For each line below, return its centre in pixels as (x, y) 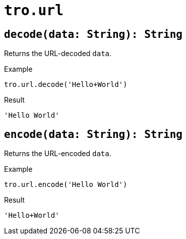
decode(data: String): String (94, 34)
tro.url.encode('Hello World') (66, 185)
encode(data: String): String (94, 134)
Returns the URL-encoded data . (58, 154)
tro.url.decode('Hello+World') (66, 85)
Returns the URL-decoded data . (58, 54)
